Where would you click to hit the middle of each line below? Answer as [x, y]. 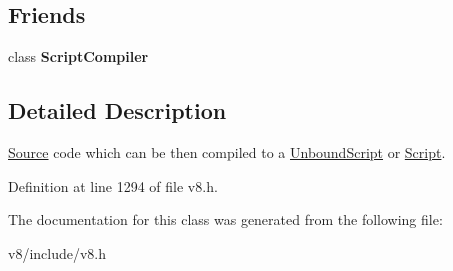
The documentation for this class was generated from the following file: [225, 219]
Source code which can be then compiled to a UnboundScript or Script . [227, 152]
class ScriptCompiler [78, 56]
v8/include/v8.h [57, 252]
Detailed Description [117, 110]
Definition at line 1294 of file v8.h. [113, 185]
